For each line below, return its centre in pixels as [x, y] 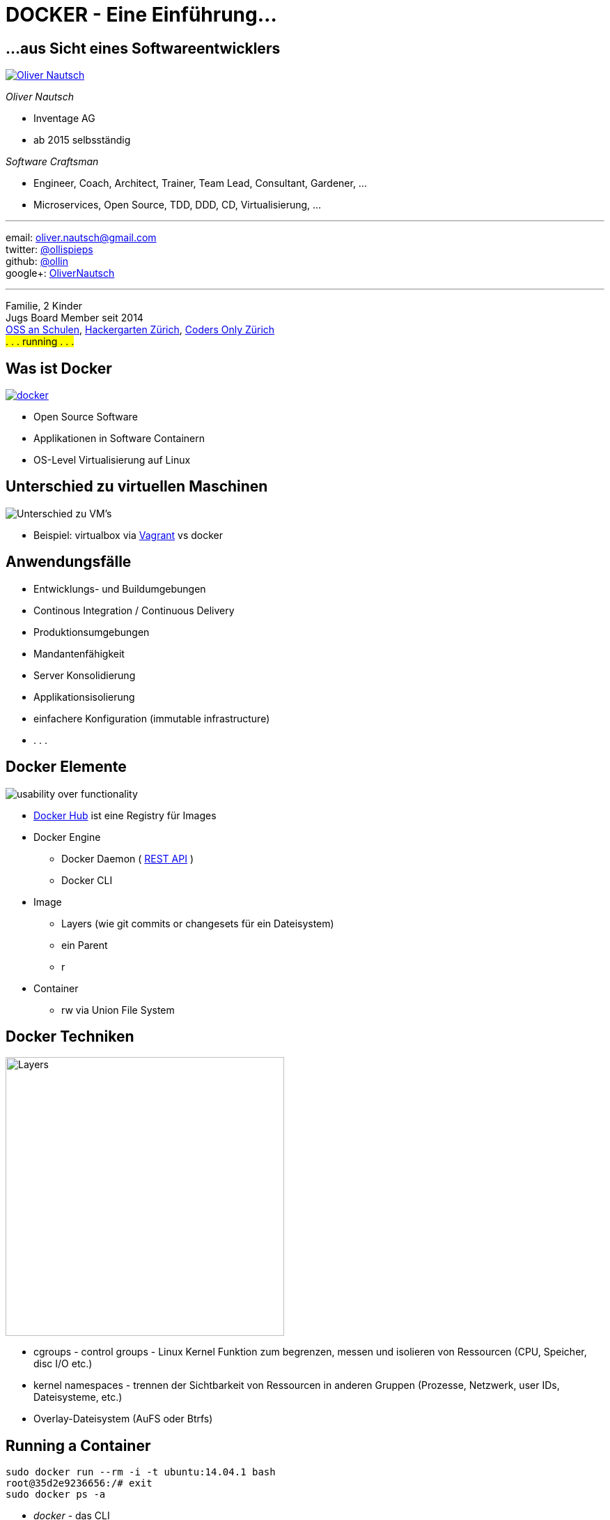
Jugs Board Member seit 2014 [75, 318]
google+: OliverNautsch [60, 273]
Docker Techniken [70, 1036]
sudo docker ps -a [56, 1495]
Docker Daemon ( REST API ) [128, 858]
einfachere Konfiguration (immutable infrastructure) [152, 718]
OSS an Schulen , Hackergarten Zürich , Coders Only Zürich [140, 330]
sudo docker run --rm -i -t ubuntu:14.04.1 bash [141, 1472]
